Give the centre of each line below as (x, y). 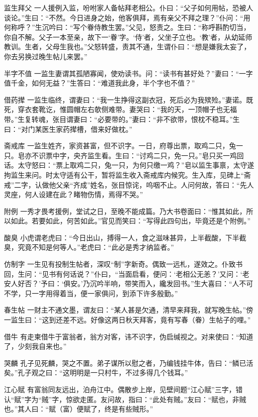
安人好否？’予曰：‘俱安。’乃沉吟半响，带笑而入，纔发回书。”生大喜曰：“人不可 (129, 283)
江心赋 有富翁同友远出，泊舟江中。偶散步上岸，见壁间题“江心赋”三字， (120, 389)
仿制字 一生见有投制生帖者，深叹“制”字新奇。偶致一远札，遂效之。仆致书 (123, 264)
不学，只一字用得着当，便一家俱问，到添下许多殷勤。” (91, 293)
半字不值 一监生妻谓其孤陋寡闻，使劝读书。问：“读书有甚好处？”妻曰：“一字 (129, 73)
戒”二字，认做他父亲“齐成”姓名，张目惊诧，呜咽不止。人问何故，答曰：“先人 (129, 184)
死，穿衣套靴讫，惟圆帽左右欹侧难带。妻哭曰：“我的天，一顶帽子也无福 (121, 109)
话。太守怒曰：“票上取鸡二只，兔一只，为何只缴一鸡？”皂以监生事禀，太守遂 (129, 165)
